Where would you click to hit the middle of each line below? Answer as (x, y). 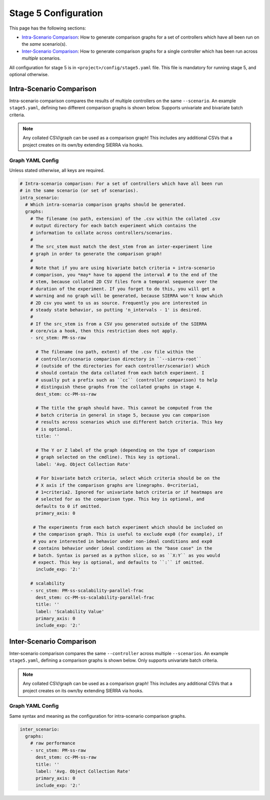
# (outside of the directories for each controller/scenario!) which (123, 366)
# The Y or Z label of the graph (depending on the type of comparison (125, 450)
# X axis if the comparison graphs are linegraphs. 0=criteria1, (117, 485)
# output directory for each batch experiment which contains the (113, 226)
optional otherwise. (29, 74)
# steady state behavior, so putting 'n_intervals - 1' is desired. (116, 310)
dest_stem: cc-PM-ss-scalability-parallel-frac (95, 597)
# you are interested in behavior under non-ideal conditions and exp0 (122, 541)
